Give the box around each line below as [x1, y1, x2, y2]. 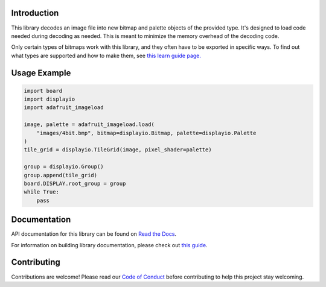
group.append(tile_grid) [24, 172, 98, 178]
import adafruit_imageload [24, 104, 104, 111]
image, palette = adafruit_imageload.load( [24, 121, 155, 128]
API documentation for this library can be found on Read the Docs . [11, 230, 177, 238]
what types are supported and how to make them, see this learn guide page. [11, 52, 202, 59]
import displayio [24, 96, 75, 102]
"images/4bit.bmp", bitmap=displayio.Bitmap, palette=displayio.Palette [36, 130, 257, 136]
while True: [24, 189, 60, 195]
